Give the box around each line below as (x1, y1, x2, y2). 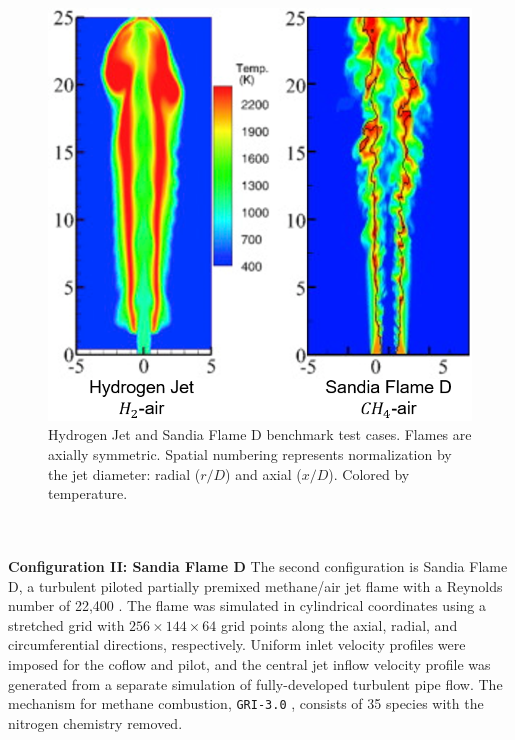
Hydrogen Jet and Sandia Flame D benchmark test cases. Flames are (48, 424, 472, 445)
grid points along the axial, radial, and (220, 614, 458, 635)
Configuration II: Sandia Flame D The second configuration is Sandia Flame (8, 556, 508, 577)
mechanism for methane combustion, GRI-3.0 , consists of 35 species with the (8, 693, 484, 714)
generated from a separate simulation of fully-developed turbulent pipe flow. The (8, 673, 503, 694)
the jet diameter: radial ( (48, 463, 201, 484)
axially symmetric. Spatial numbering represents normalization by (48, 444, 452, 465)
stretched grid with (8, 614, 125, 635)
